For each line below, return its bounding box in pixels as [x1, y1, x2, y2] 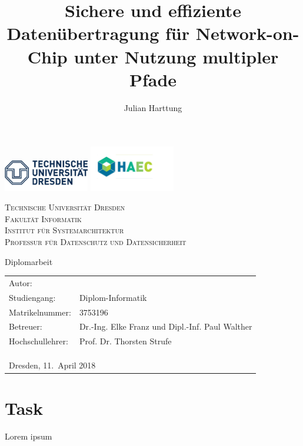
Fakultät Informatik [5, 212, 82, 224]
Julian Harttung [124, 101, 182, 113]
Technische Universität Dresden [5, 201, 125, 213]
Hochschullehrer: [9, 335, 68, 347]
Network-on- [195, 21, 299, 45]
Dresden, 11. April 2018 [9, 358, 96, 371]
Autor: [9, 276, 32, 289]
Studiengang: [9, 291, 56, 303]
